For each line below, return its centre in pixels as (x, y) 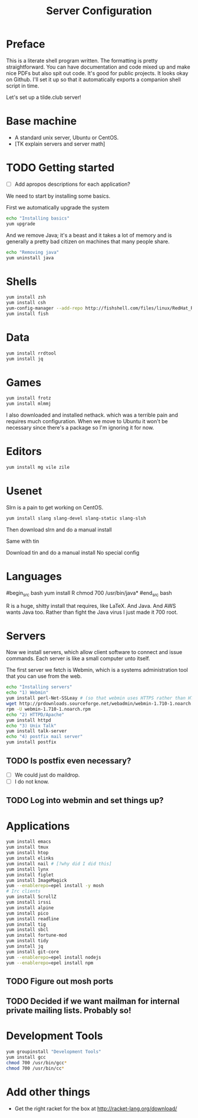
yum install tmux (27, 848)
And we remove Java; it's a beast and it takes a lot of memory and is (89, 235)
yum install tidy (27, 941)
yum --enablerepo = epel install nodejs (54, 957)
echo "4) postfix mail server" (44, 737)
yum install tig (26, 924)
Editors (24, 452)
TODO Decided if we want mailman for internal (93, 1001)
